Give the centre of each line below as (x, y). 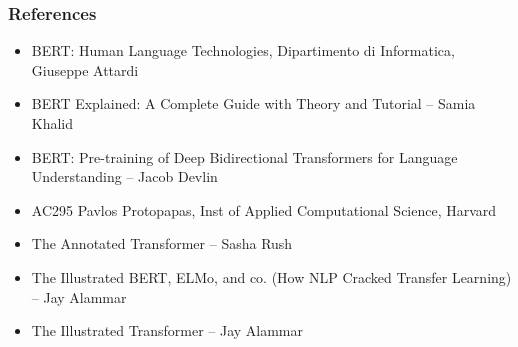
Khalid (52, 123)
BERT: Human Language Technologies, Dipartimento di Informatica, (243, 50)
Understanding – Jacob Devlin (124, 176)
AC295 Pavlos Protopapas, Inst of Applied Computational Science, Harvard (264, 209)
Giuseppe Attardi (85, 69)
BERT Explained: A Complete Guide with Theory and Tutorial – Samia (253, 103)
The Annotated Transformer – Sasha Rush (162, 243)
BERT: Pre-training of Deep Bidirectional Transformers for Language (244, 156)
